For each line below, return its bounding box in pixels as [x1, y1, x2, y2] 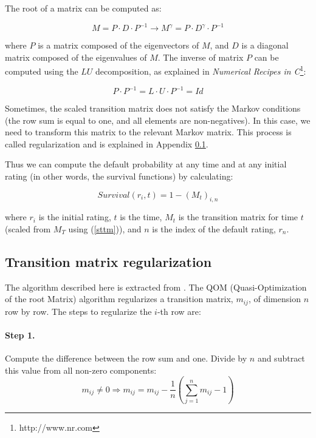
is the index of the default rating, [152, 222, 276, 235]
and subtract [257, 352, 305, 365]
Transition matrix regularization [5, 252, 212, 271]
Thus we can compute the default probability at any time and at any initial [5, 158, 287, 170]
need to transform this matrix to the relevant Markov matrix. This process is [5, 126, 292, 138]
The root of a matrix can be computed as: [5, 2, 162, 14]
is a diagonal [241, 39, 289, 52]
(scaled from [5, 222, 51, 235]
